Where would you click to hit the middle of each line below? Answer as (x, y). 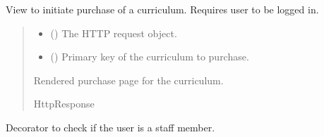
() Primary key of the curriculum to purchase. (150, 57)
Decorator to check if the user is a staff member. (110, 127)
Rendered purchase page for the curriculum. (128, 80)
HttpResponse (64, 104)
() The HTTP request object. (114, 33)
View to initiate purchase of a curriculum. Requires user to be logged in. (162, 9)
